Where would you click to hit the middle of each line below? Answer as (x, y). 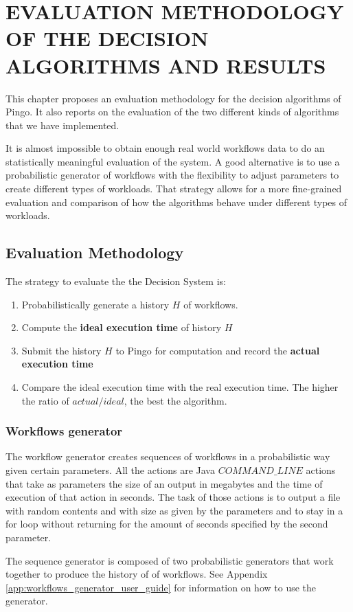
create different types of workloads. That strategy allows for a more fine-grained (174, 189)
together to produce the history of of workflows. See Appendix (137, 574)
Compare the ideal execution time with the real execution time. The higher (180, 387)
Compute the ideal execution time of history (122, 327)
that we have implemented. (62, 125)
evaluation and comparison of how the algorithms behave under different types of (176, 202)
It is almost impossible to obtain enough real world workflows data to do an (165, 148)
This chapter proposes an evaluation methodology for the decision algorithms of (173, 98)
